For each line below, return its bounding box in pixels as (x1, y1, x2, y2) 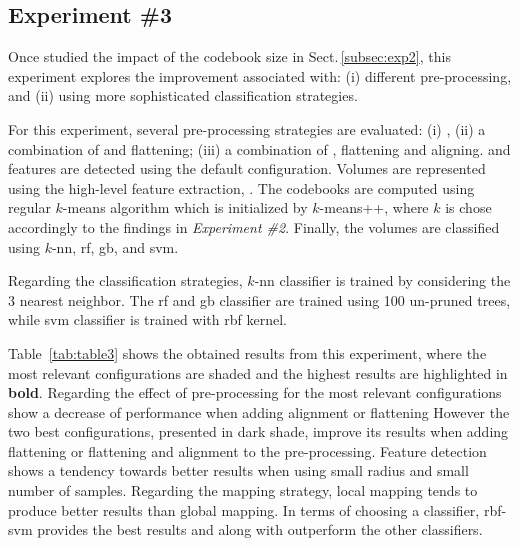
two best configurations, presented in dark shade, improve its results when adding (8, 421, 509, 442)
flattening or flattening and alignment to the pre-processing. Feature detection (8, 440, 487, 461)
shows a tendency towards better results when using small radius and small (8, 460, 469, 481)
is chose (445, 197, 492, 218)
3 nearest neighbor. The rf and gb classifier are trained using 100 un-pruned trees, (8, 289, 511, 310)
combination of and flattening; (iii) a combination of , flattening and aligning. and (8, 138, 511, 159)
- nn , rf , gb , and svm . (51, 236, 179, 257)
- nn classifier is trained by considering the (254, 270, 511, 291)
